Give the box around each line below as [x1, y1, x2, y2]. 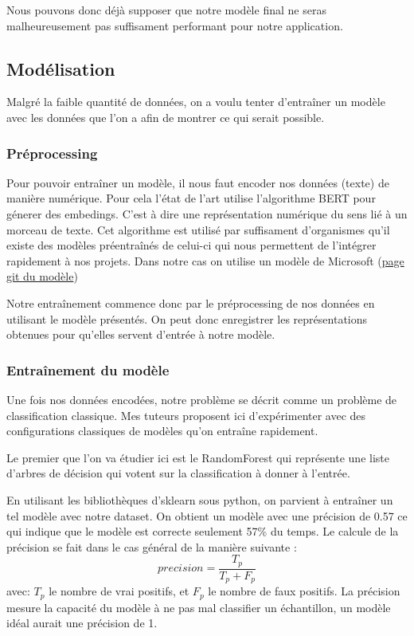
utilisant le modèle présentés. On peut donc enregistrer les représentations [6, 310, 368, 327]
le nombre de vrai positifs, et [49, 583, 189, 599]
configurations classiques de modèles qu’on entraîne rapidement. [6, 422, 318, 439]
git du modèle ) [6, 268, 78, 285]
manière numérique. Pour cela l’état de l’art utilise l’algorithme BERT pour [6, 190, 376, 206]
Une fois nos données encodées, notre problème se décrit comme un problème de [6, 391, 397, 407]
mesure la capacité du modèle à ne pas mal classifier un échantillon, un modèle [6, 599, 391, 615]
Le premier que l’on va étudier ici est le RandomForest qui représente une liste [6, 449, 389, 465]
